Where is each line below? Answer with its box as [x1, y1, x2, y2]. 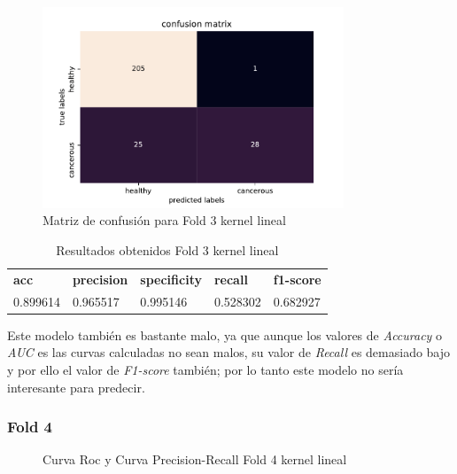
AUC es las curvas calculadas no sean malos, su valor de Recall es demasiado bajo [7, 343, 451, 361]
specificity [140, 269, 202, 288]
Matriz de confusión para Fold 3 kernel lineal [43, 211, 286, 229]
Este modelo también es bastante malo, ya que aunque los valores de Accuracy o [7, 325, 443, 344]
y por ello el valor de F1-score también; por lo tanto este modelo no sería [7, 360, 404, 378]
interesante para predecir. [7, 377, 145, 396]
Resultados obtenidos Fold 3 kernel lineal [56, 240, 279, 259]
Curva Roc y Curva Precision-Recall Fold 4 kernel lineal [43, 450, 347, 469]
